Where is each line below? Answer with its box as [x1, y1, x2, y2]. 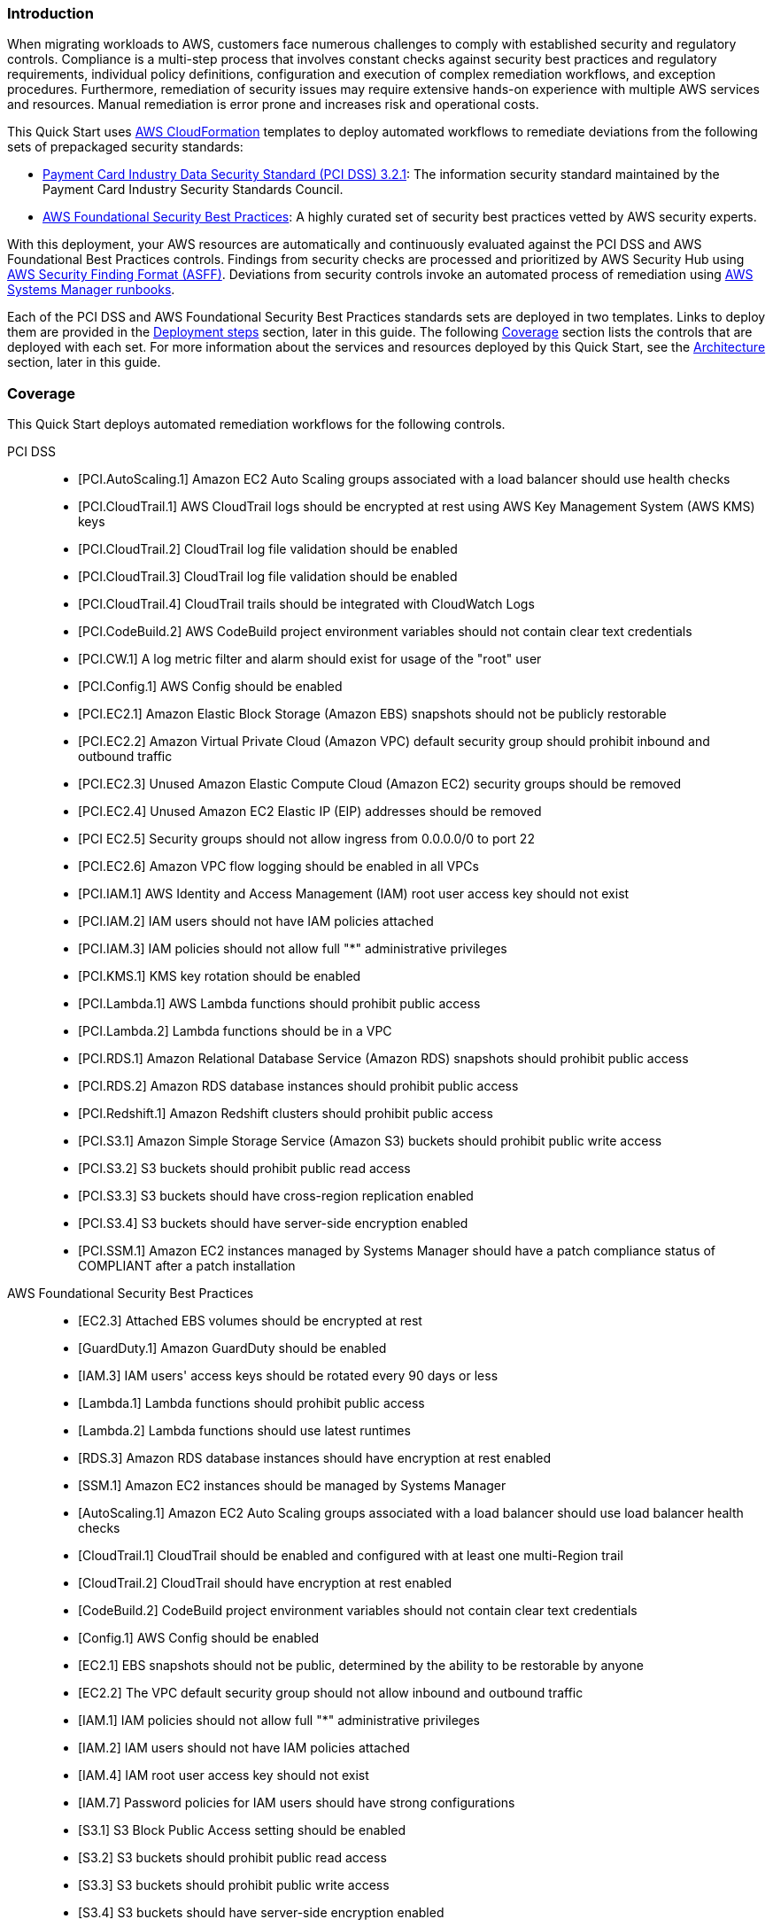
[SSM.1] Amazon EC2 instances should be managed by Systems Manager [78, 1478, 506, 1494]
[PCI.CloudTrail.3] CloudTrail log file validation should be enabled [78, 569, 458, 585]
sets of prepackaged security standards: [7, 139, 243, 155]
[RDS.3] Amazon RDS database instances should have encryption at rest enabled [78, 1450, 552, 1466]
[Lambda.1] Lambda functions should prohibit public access [78, 1395, 425, 1411]
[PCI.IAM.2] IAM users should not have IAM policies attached [78, 913, 434, 929]
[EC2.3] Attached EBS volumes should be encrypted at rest [78, 1313, 422, 1329]
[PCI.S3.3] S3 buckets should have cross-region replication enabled [78, 1188, 474, 1204]
